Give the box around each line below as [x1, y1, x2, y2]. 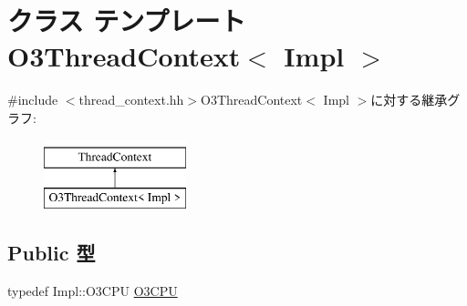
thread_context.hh [78, 90, 184, 109]
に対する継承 [370, 90, 448, 109]
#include [7, 90, 58, 109]
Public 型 [7, 239, 96, 267]
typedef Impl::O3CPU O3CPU [7, 280, 178, 300]
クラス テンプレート [7, 2, 246, 39]
